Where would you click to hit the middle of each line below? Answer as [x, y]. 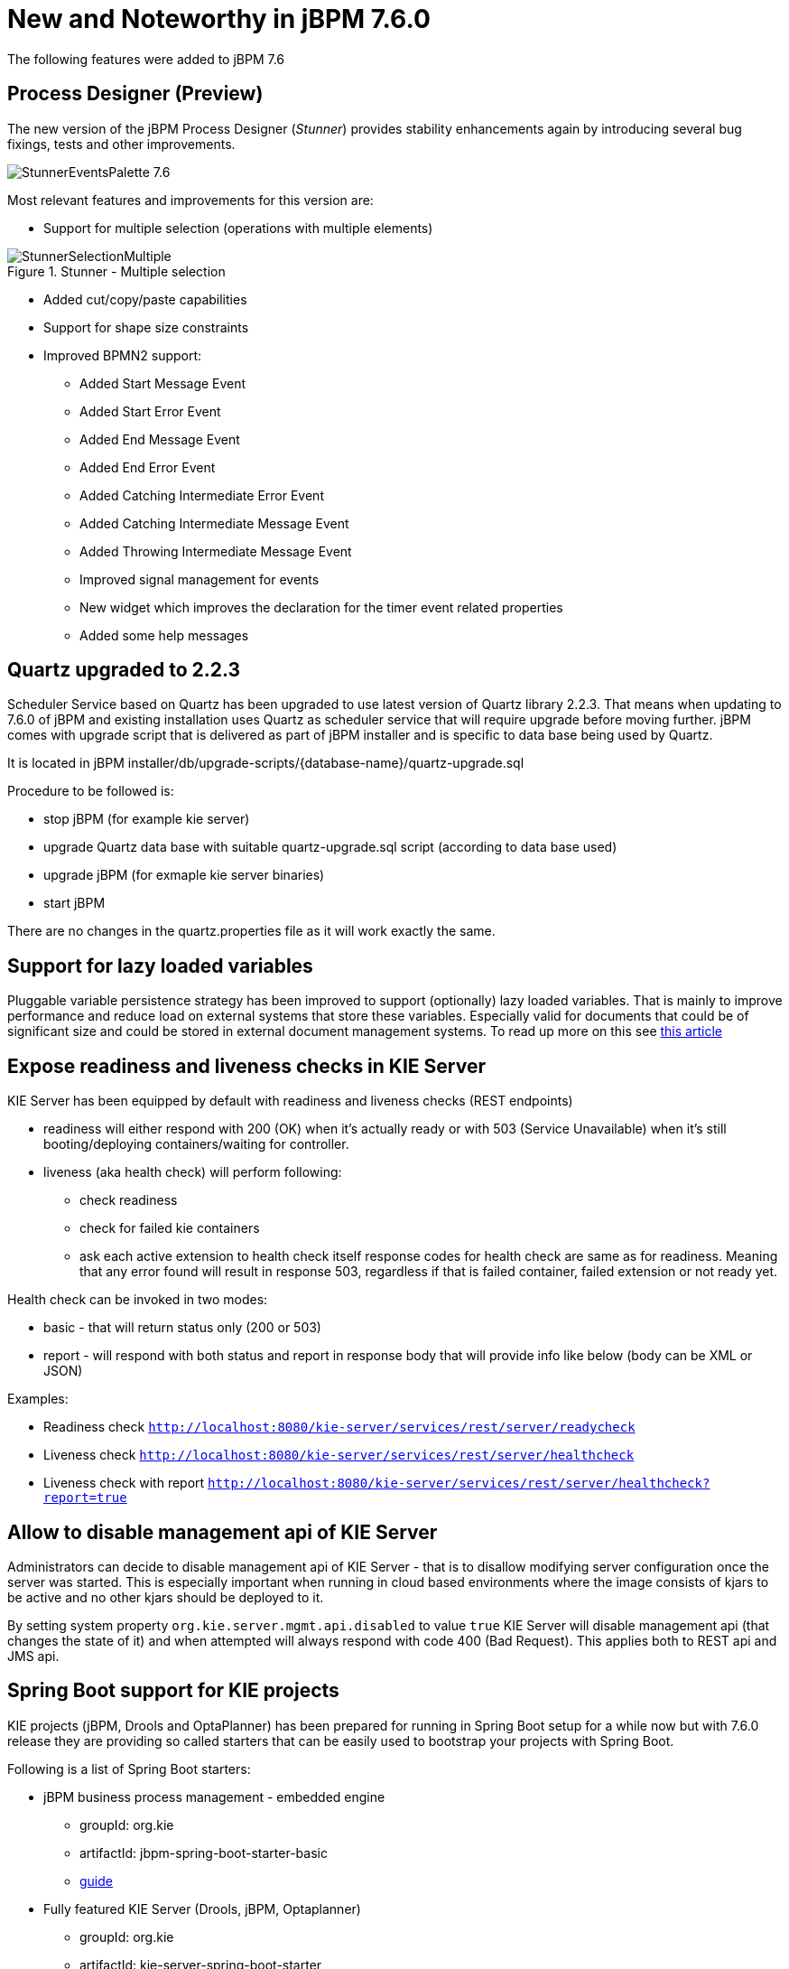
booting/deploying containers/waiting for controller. [196, 1144]
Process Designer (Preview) [135, 94]
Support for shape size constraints [146, 327]
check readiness [129, 1200]
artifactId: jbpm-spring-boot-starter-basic [204, 1852]
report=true [85, 1498]
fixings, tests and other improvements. [121, 144]
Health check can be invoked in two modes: [138, 1300]
